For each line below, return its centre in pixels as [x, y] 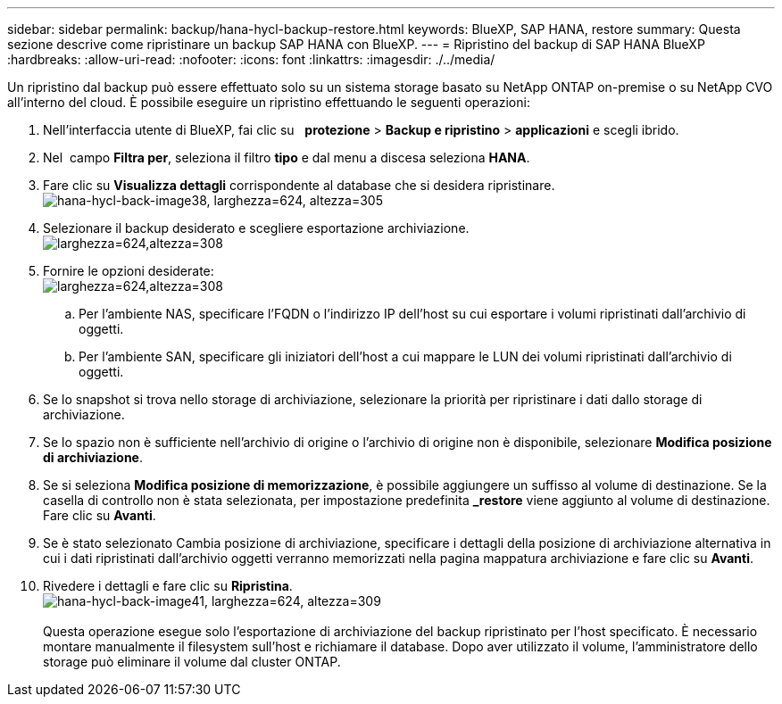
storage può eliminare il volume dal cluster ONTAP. [192, 662]
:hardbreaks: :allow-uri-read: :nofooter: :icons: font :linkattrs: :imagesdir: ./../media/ [251, 59]
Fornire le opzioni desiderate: [129, 271]
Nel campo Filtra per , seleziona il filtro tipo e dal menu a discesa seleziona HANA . [287, 157]
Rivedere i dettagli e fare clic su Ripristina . [168, 586]
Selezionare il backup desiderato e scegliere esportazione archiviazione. [256, 228]
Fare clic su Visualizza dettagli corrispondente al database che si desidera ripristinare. [299, 185]
